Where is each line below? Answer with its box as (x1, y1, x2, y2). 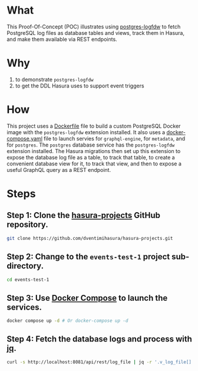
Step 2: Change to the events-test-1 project (6, 252, 170, 262)
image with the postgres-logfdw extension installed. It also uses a (6, 128, 166, 136)
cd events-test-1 (6, 276, 49, 282)
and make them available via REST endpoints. (6, 35, 117, 43)
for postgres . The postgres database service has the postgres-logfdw (6, 141, 175, 148)
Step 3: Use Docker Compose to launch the (6, 293, 168, 303)
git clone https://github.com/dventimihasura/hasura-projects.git (6, 235, 173, 241)
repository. (6, 220, 49, 230)
